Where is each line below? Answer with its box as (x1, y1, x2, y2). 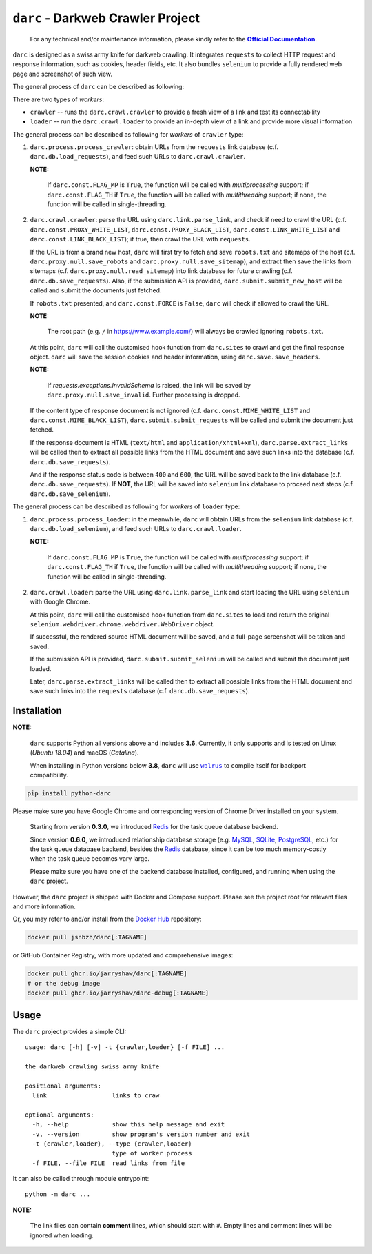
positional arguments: (25, 1082, 102, 1090)
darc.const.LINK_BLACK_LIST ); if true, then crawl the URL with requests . (30, 235, 251, 243)
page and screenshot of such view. (12, 70, 113, 78)
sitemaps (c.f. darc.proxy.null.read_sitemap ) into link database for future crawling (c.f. (30, 267, 293, 275)
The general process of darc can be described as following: (12, 83, 185, 91)
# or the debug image (27, 979, 101, 987)
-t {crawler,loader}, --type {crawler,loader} (32, 1139, 192, 1148)
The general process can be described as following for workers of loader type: (12, 502, 240, 510)
